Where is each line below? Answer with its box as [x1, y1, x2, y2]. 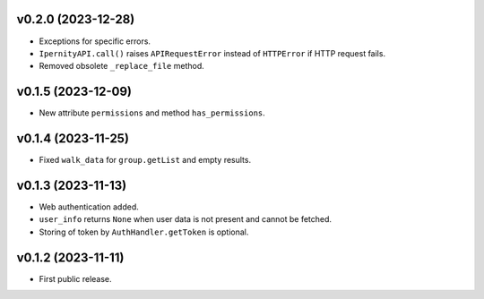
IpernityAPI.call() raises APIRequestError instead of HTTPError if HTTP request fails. [39, 47, 385, 58]
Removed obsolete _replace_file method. [39, 61, 205, 72]
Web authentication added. [39, 201, 139, 212]
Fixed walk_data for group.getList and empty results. [39, 155, 251, 166]
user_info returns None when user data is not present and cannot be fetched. [39, 214, 332, 225]
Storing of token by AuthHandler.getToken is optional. [39, 226, 249, 237]
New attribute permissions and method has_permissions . [39, 107, 266, 118]
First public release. [39, 273, 112, 284]
